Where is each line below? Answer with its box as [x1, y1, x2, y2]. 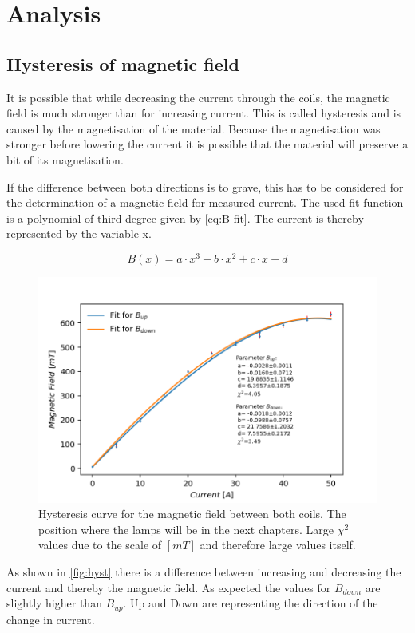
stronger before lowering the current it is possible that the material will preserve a [6, 136, 409, 152]
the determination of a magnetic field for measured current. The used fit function [6, 194, 404, 211]
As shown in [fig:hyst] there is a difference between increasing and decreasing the [6, 564, 401, 580]
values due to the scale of [38, 536, 162, 553]
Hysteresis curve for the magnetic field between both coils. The [38, 505, 346, 522]
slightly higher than [6, 595, 102, 611]
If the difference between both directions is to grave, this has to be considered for [6, 178, 404, 195]
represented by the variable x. [6, 225, 152, 242]
